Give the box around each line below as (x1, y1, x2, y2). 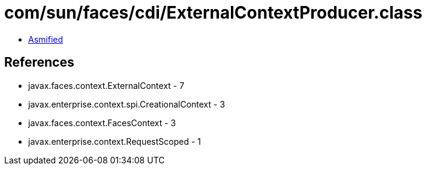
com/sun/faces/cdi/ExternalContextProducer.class (4, 2, 423, 23)
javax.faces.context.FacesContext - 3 (28, 117, 176, 128)
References (4, 55, 74, 70)
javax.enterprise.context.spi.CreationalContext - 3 (28, 99, 225, 109)
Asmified (28, 34, 64, 44)
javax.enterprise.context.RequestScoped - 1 (28, 136, 201, 147)
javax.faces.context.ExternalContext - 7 (28, 80, 185, 91)
